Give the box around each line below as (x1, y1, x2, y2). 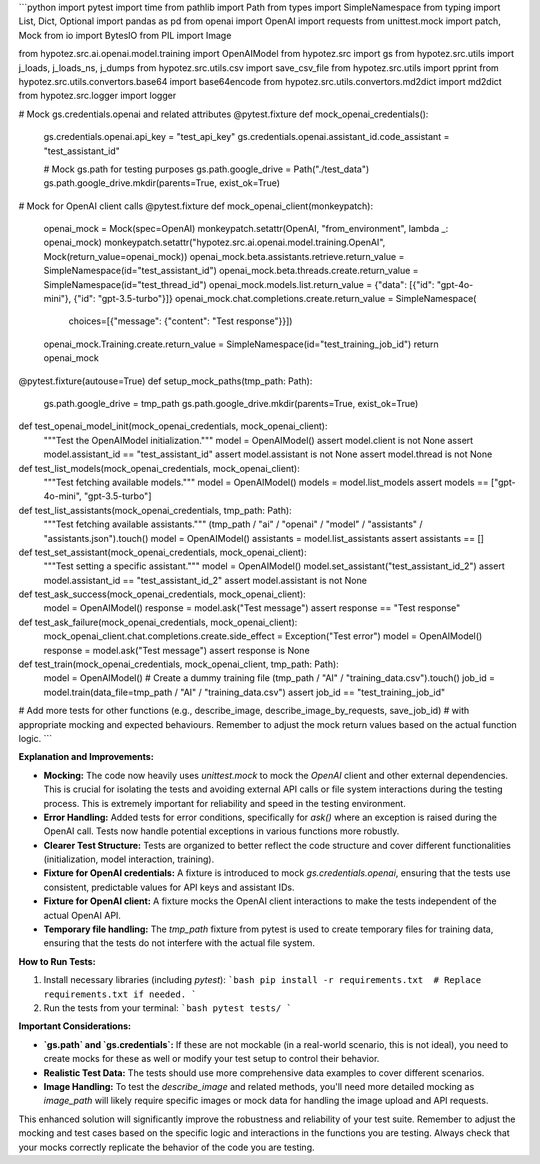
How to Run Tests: (18, 955, 96, 967)
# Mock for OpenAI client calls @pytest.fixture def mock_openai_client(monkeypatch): (18, 200, 374, 212)
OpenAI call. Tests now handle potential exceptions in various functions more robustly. (43, 825, 400, 837)
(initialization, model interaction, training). (43, 853, 215, 865)
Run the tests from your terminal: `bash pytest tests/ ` (43, 1002, 292, 1014)
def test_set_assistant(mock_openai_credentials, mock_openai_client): (18, 546, 307, 558)
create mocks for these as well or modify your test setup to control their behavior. (43, 1053, 380, 1065)
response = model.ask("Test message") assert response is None (43, 644, 310, 656)
